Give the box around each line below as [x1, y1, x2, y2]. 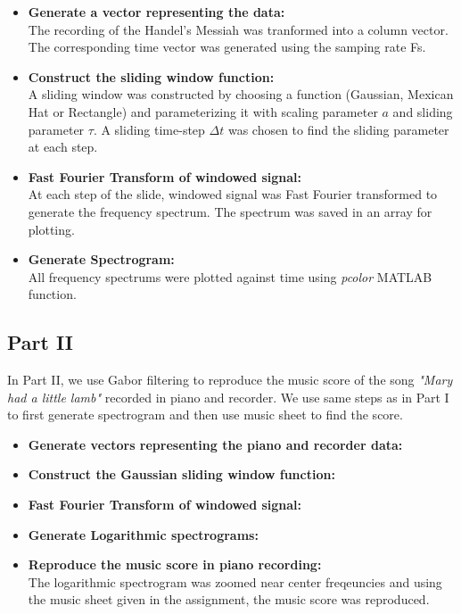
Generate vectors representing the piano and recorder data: [28, 435, 403, 453]
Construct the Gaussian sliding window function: [28, 465, 335, 484]
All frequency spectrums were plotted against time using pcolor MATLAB [28, 267, 432, 286]
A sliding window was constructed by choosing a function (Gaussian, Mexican [28, 85, 454, 104]
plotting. [28, 220, 75, 238]
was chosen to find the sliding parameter [227, 120, 449, 138]
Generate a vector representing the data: [28, 3, 285, 21]
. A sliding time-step [93, 120, 205, 138]
